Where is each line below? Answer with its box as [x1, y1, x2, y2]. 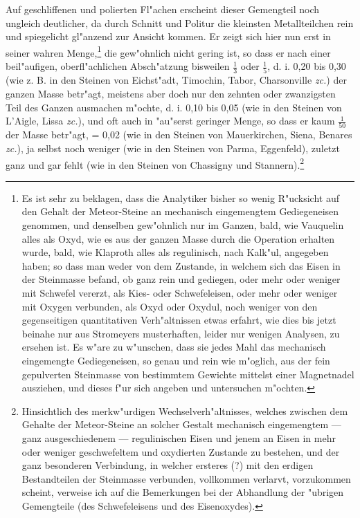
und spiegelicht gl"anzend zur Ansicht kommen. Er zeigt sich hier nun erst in [6, 29, 331, 44]
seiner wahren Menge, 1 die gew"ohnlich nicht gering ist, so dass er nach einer [6, 43, 331, 59]
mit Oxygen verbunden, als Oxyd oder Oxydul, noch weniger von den [21, 299, 318, 313]
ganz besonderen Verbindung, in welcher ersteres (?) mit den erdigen [21, 458, 314, 472]
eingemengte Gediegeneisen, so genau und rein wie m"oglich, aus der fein [21, 353, 330, 367]
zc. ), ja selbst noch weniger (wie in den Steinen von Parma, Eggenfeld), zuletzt [6, 141, 340, 156]
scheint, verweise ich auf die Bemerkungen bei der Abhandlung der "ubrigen [21, 485, 344, 499]
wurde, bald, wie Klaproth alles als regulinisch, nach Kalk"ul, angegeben [21, 245, 329, 259]
